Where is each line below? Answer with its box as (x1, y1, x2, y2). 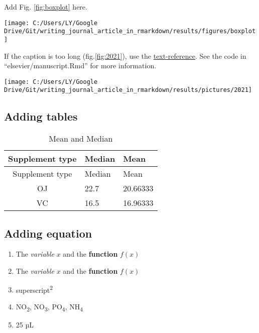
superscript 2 (16, 283, 53, 295)
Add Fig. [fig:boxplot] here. (4, 2, 87, 12)
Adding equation (4, 225, 92, 241)
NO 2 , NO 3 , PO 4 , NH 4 (16, 301, 83, 313)
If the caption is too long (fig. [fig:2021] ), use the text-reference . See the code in (4, 50, 246, 61)
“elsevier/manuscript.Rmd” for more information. (4, 60, 157, 71)
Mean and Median (49, 133, 113, 145)
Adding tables (4, 108, 78, 124)
